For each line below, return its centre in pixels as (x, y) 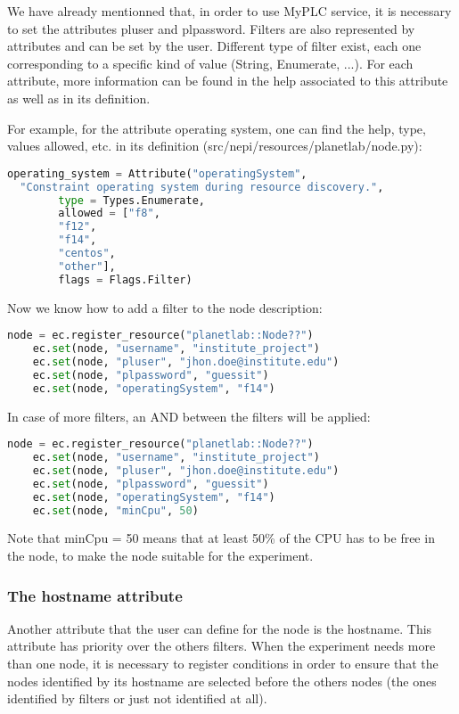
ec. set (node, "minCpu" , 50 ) (115, 510)
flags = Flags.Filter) (125, 279)
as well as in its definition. (79, 98)
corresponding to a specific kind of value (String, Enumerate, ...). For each (210, 63)
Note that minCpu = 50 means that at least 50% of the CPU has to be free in (221, 538)
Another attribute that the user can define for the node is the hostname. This (220, 628)
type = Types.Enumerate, (131, 200)
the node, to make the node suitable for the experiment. (160, 556)
